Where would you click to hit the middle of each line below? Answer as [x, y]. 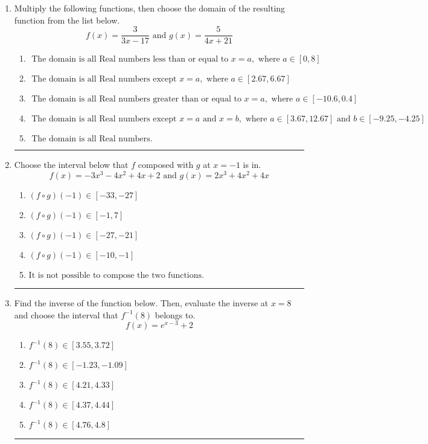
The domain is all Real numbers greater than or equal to [136, 99]
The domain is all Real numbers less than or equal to [130, 60]
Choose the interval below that [71, 165]
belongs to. [175, 314]
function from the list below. [67, 20]
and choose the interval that [66, 314]
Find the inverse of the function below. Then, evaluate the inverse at [141, 302]
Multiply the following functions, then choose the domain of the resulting [150, 8]
